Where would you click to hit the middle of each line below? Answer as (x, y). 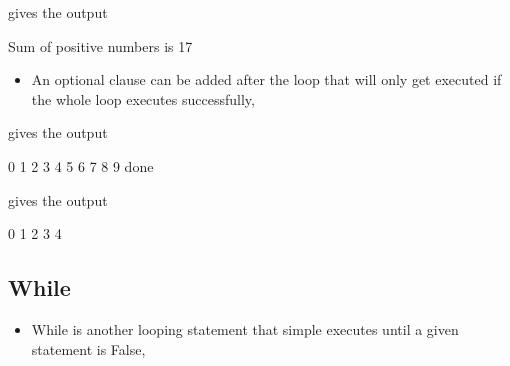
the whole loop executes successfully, (143, 98)
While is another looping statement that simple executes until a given (245, 328)
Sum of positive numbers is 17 (100, 45)
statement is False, (88, 348)
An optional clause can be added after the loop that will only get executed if (266, 79)
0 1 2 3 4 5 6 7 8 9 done (81, 165)
